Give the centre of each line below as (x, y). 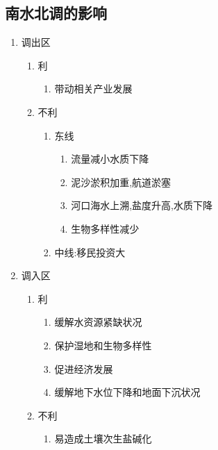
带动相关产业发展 (93, 89)
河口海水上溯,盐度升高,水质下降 (142, 205)
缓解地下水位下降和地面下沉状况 (127, 392)
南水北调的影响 (56, 13)
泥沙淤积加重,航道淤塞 (121, 182)
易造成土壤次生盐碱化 (103, 439)
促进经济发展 (84, 368)
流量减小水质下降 (110, 159)
